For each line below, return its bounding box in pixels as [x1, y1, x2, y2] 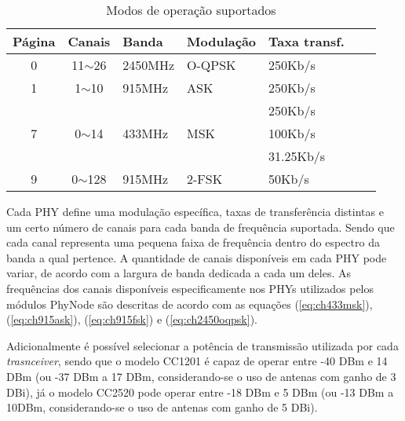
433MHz [122, 124, 169, 142]
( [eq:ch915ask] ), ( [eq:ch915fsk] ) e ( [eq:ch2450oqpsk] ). [6, 311, 257, 328]
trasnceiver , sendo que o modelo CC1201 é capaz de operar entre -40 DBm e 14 [6, 353, 388, 369]
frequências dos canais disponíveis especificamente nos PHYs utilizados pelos [6, 280, 374, 296]
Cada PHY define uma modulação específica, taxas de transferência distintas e [6, 203, 384, 219]
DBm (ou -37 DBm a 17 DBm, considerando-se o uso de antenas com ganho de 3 [6, 368, 396, 384]
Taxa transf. [268, 32, 345, 50]
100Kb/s [268, 124, 316, 142]
